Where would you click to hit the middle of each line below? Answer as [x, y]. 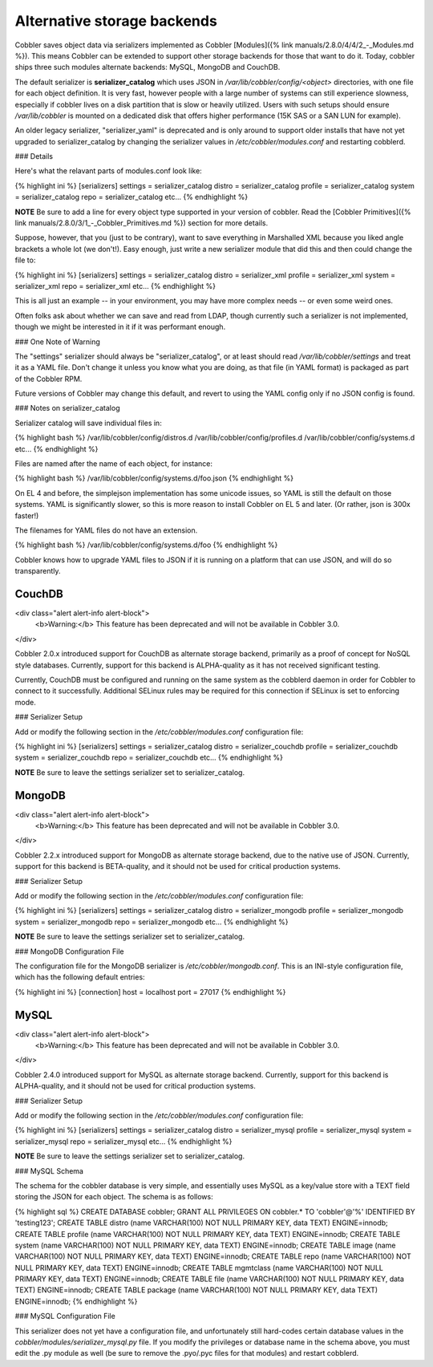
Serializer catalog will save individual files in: [88, 423]
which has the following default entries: [80, 977]
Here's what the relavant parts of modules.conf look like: [108, 171]
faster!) [27, 515]
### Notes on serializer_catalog [67, 408]
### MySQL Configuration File [65, 1316]
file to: [25, 260]
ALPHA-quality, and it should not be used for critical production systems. [135, 1086]
